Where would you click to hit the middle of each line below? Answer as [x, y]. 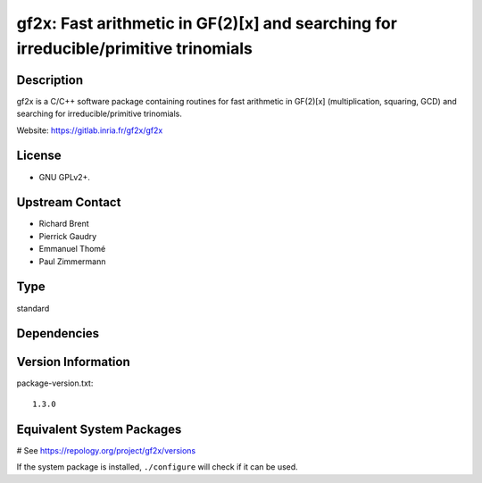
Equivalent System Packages [99, 429]
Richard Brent [64, 224]
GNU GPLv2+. [65, 177]
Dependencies [58, 333]
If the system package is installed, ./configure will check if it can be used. [157, 467]
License [39, 156]
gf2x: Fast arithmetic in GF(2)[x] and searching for [207, 23]
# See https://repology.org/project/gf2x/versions [106, 450]
